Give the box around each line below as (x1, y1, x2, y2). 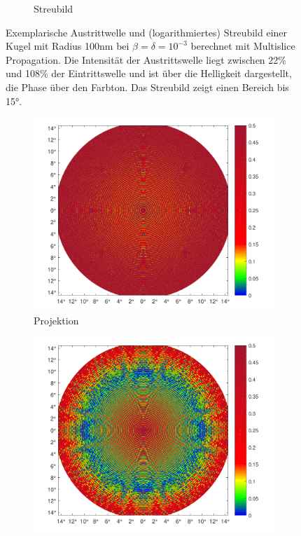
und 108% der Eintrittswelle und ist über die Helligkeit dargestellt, (6, 66, 292, 81)
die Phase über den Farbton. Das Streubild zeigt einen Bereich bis (6, 79, 289, 94)
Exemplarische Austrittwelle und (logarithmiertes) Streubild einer (6, 25, 288, 39)
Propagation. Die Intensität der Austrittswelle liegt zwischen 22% (6, 52, 286, 67)
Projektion (34, 313, 79, 328)
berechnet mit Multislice (190, 39, 295, 53)
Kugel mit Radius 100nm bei (6, 39, 129, 53)
